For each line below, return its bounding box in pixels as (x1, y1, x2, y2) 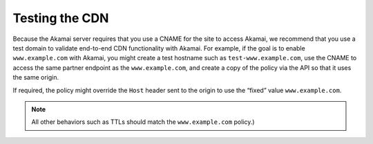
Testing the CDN (12, 10, 109, 26)
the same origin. (12, 73, 59, 82)
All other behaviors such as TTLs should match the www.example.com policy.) (31, 118, 255, 126)
